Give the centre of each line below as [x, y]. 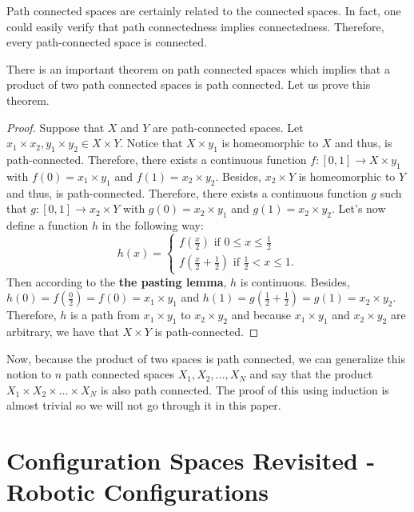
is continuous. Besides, [295, 281]
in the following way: [153, 224]
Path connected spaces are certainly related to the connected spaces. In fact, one [204, 10]
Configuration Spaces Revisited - [191, 460]
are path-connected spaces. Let [228, 127]
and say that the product [311, 374]
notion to [29, 374]
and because [261, 315]
